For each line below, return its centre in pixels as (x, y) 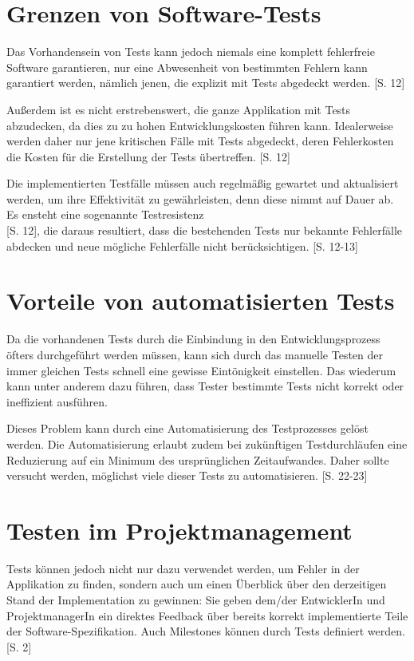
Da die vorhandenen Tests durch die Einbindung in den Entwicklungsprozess (193, 339)
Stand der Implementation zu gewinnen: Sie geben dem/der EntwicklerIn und (196, 600)
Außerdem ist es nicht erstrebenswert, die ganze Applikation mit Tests (179, 109)
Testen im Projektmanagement (179, 530)
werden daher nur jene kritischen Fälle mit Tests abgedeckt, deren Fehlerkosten (200, 141)
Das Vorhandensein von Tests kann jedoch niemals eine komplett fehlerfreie (191, 51)
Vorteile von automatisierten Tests (201, 301)
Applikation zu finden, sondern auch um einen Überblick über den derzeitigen (197, 584)
